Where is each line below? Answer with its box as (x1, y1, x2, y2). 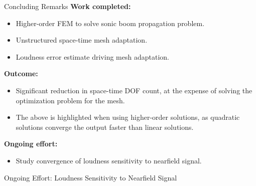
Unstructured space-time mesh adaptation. (16, 35, 148, 45)
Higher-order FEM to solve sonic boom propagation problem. (16, 18, 205, 28)
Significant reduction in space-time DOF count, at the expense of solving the (16, 85, 252, 95)
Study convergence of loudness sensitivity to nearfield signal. (16, 155, 202, 165)
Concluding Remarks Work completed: (4, 1, 131, 11)
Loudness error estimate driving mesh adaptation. (16, 51, 169, 62)
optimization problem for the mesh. (16, 95, 125, 105)
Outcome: (4, 68, 38, 79)
